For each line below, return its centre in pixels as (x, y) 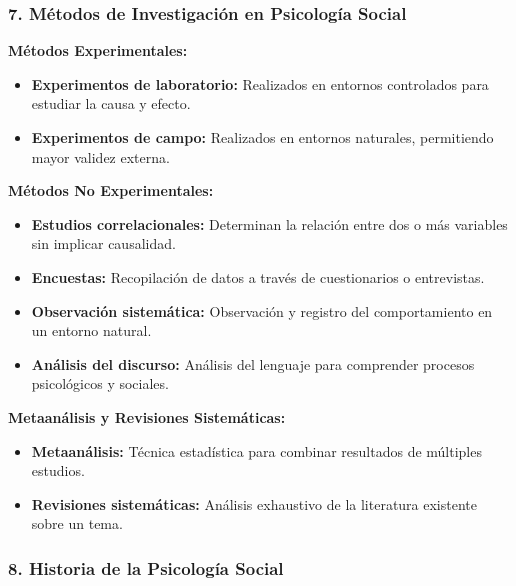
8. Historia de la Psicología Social (146, 567)
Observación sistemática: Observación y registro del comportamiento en (262, 310)
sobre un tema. (77, 523)
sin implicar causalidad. (103, 243)
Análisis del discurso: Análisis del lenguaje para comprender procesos (253, 363)
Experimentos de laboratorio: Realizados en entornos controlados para (260, 83)
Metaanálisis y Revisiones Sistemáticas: (147, 416)
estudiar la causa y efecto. (111, 103)
